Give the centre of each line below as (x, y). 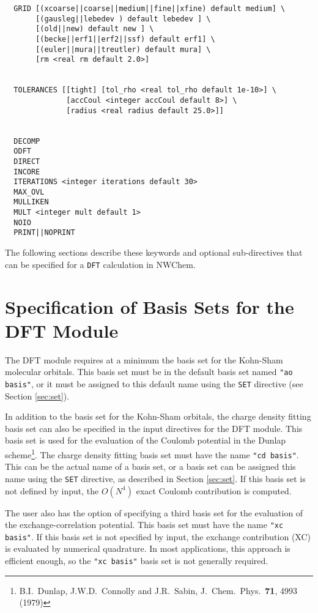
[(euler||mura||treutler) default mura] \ (123, 49)
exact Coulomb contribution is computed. (214, 490)
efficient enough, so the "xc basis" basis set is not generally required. (137, 560)
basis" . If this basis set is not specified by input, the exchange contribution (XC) (158, 536)
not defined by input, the (52, 490)
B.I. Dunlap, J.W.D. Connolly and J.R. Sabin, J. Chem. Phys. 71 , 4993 (158, 590)
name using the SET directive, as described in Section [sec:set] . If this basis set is (155, 478)
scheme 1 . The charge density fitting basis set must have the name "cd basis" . (152, 453)
